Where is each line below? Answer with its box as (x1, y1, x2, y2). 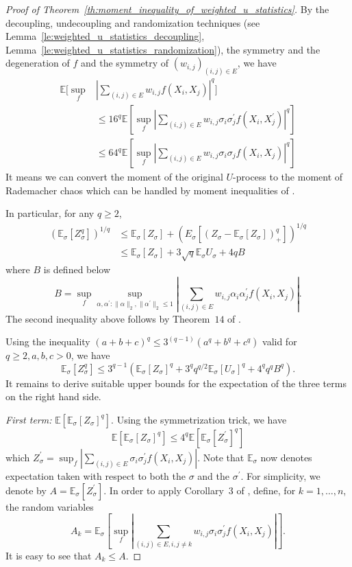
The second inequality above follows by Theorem (5, 311, 210, 325)
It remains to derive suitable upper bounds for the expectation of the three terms (5, 375, 347, 390)
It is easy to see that (5, 548, 92, 562)
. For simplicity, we (240, 468, 320, 483)
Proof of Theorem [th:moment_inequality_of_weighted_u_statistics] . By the (5, 2, 329, 16)
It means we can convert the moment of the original (5, 170, 223, 184)
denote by (5, 483, 47, 497)
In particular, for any (5, 206, 95, 220)
